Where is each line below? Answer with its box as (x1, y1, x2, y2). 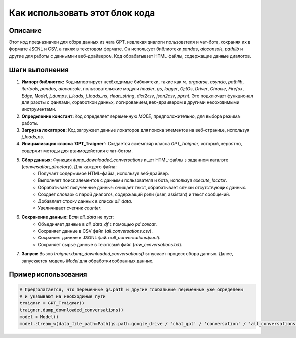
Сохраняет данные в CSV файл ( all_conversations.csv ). (38, 228, 153, 234)
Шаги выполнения (9, 66, 69, 74)
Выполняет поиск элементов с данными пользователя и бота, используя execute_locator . (38, 177, 227, 183)
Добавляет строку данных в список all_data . (38, 198, 133, 204)
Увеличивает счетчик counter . (38, 205, 102, 211)
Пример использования (9, 270, 87, 279)
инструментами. (21, 106, 57, 112)
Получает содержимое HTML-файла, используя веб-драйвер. (38, 170, 170, 176)
